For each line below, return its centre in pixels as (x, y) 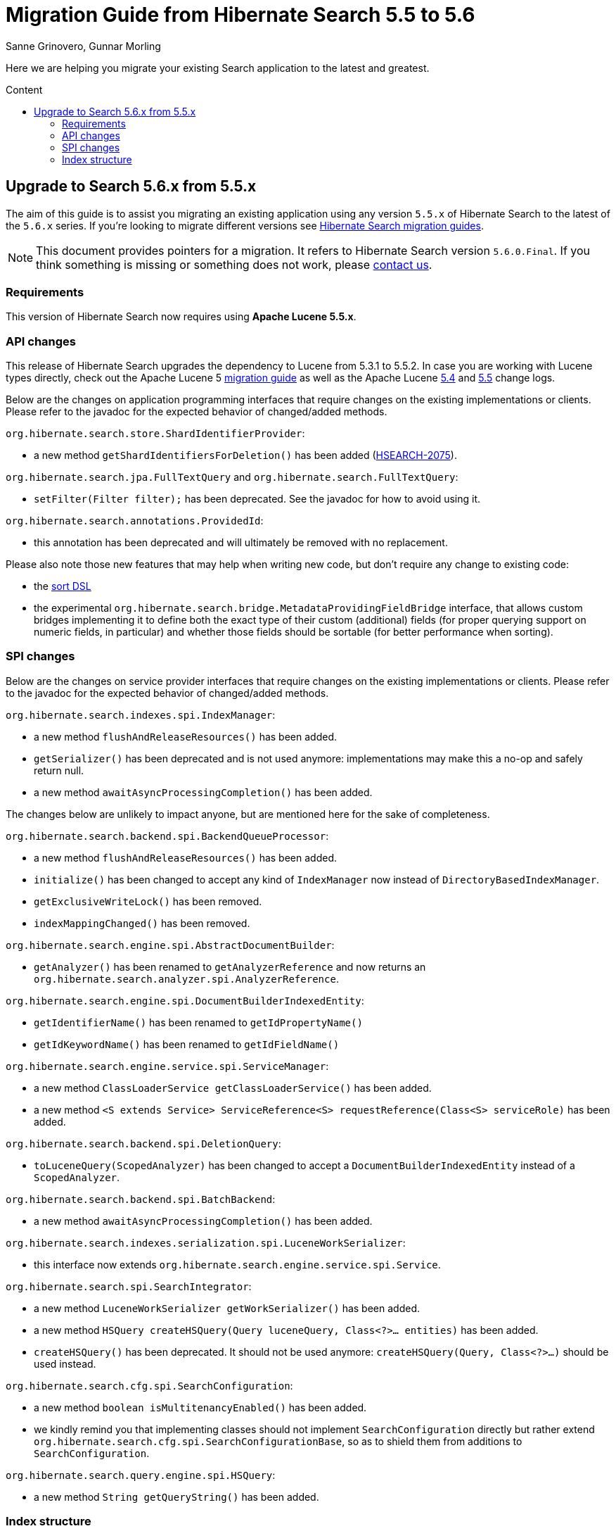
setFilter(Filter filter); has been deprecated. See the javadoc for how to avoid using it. (257, 499)
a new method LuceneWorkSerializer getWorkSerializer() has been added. (227, 1308)
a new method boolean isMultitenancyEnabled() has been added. (200, 1407)
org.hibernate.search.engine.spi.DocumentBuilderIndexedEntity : (185, 1000)
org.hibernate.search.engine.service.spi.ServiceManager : (167, 1066)
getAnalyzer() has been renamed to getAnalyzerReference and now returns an (230, 966)
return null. (59, 770)
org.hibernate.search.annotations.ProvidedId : (135, 521)
